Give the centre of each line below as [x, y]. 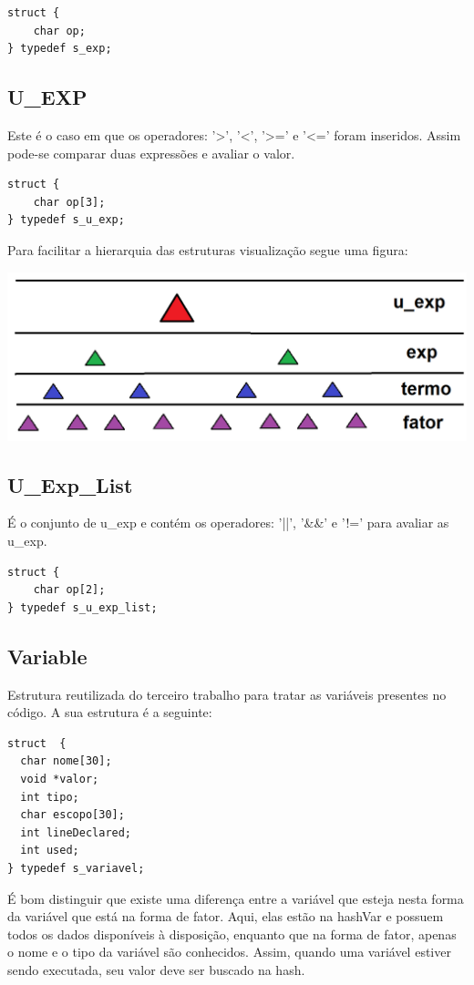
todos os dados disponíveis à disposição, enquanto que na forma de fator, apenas [232, 934]
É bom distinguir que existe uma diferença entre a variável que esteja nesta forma [236, 898]
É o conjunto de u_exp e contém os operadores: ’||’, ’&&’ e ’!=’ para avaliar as [228, 523]
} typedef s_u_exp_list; [82, 607]
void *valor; [60, 779]
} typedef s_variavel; [76, 868]
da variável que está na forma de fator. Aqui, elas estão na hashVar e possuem [226, 916]
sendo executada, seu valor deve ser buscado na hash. [156, 969]
